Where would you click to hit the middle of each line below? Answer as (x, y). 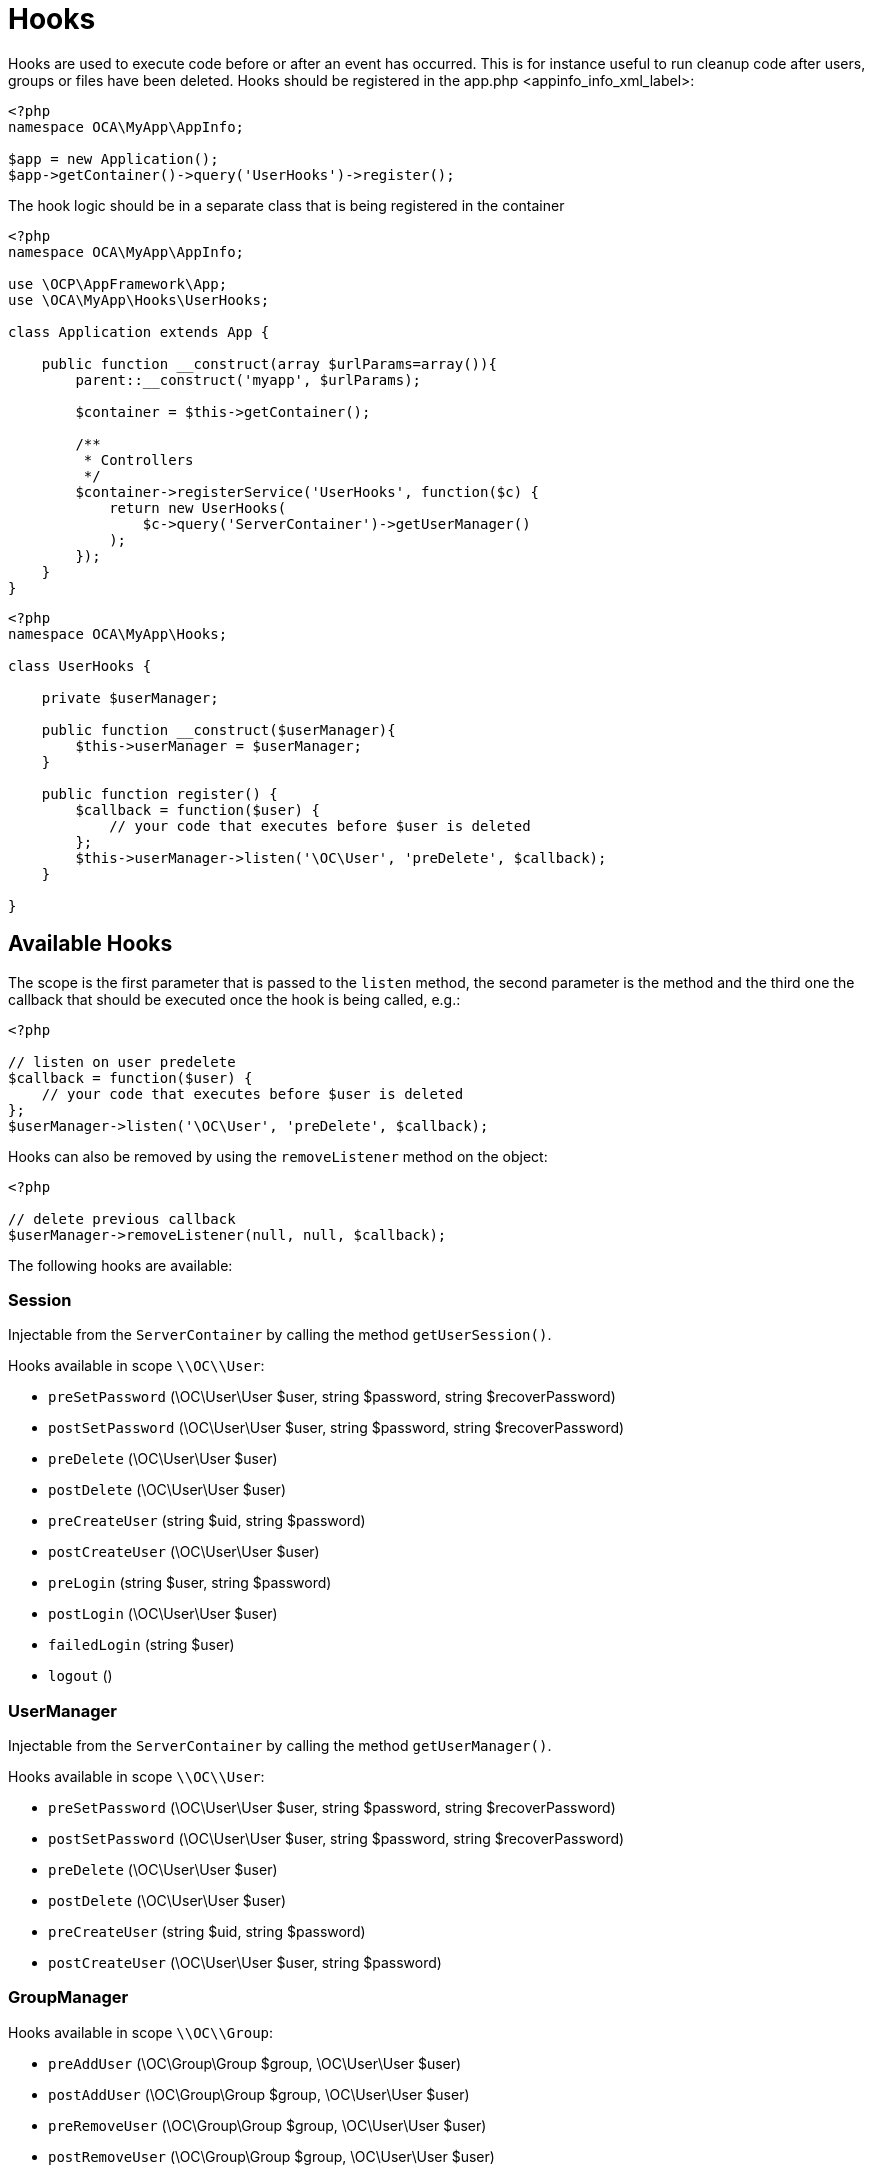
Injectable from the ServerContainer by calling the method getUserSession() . (280, 1335)
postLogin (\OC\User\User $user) (163, 1614)
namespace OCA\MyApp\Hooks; (118, 633)
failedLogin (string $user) (141, 1645)
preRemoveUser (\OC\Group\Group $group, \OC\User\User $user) (267, 2125)
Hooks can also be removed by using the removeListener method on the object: (278, 1156)
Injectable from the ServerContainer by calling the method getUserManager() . (280, 1746)
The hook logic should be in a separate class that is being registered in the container (286, 205)
